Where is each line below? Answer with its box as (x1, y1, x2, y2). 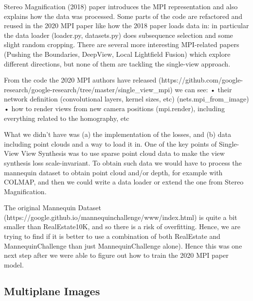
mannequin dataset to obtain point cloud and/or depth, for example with (4, 167, 223, 177)
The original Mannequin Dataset (4, 202, 101, 213)
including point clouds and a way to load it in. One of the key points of (4, 138, 217, 149)
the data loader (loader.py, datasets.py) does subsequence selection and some (4, 30, 233, 40)
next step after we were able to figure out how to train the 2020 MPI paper (4, 250, 229, 260)
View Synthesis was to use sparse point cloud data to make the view (21, 148, 225, 158)
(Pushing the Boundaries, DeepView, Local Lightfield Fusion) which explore (4, 49, 231, 59)
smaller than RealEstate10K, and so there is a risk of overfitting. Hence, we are (4, 221, 240, 232)
